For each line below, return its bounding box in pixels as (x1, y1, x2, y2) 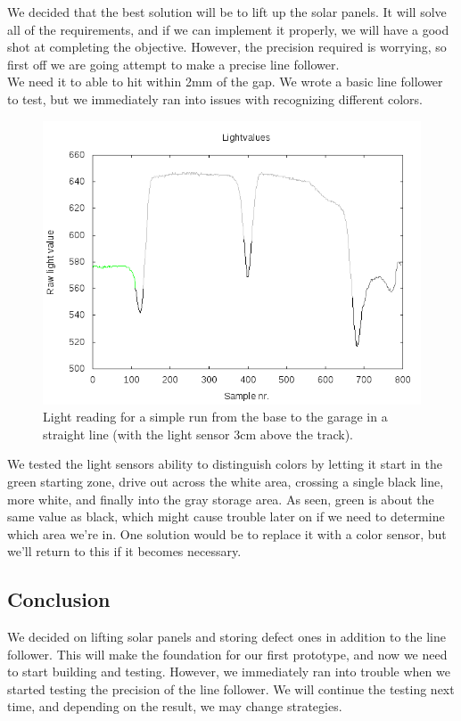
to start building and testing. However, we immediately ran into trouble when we (7, 662, 450, 681)
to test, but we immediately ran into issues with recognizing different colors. (7, 89, 424, 108)
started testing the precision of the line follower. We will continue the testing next (7, 679, 455, 698)
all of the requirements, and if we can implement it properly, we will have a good (7, 20, 449, 38)
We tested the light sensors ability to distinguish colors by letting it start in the (7, 455, 443, 473)
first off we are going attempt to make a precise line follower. (7, 54, 340, 73)
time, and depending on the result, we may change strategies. (7, 697, 342, 716)
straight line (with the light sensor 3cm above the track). (43, 424, 353, 443)
